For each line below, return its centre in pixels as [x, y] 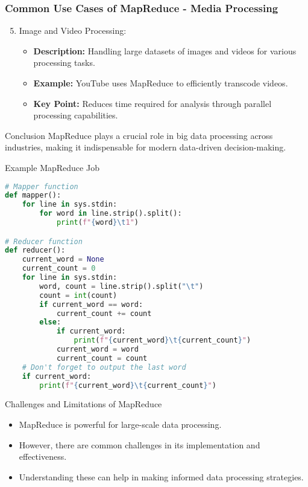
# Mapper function [42, 186]
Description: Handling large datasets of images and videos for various [165, 50]
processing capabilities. [76, 115]
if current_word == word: [91, 304]
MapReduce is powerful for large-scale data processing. [120, 424]
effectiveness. [43, 456]
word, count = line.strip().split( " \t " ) [121, 286]
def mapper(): [33, 195]
